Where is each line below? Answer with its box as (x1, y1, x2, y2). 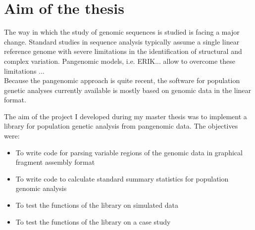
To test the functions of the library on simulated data (15, 200, 178, 210)
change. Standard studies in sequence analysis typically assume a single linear (4, 36, 240, 46)
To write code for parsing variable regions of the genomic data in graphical (15, 147, 243, 157)
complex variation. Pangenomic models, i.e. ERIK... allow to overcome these (4, 55, 236, 66)
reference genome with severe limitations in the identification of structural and (4, 46, 242, 56)
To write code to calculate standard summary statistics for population (15, 173, 229, 184)
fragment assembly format (15, 157, 95, 167)
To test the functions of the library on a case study (15, 216, 171, 227)
